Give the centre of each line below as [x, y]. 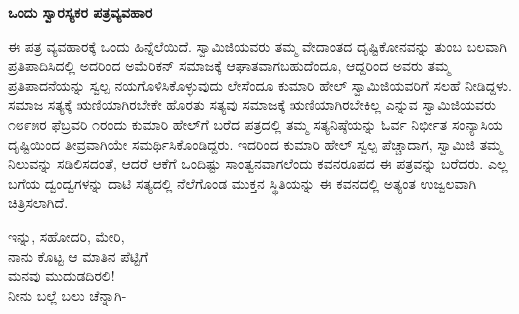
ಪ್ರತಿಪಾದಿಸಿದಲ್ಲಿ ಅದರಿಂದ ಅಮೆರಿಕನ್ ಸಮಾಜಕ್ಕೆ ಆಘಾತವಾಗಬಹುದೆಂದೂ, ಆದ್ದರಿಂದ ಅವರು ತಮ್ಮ [229, 65]
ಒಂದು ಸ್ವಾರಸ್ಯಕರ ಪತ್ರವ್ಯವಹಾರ [80, 12]
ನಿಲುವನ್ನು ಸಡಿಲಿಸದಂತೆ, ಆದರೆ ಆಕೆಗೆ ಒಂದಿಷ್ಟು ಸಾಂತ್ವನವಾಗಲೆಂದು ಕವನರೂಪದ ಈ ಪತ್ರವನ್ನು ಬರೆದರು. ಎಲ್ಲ [258, 163]
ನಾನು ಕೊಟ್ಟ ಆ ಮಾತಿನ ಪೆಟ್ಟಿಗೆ [78, 255]
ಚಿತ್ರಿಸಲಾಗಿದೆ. [38, 202]
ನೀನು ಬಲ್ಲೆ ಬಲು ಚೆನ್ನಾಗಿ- [67, 294]
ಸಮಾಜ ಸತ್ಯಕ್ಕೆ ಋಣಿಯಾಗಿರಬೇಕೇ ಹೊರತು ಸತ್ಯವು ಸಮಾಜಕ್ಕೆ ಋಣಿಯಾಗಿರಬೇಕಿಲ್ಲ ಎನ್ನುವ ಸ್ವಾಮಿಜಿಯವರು [252, 104]
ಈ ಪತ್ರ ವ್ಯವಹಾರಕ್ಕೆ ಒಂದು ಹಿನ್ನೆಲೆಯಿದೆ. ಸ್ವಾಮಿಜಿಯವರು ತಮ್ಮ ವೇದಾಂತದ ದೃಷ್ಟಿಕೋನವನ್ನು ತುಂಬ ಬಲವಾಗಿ [257, 45]
